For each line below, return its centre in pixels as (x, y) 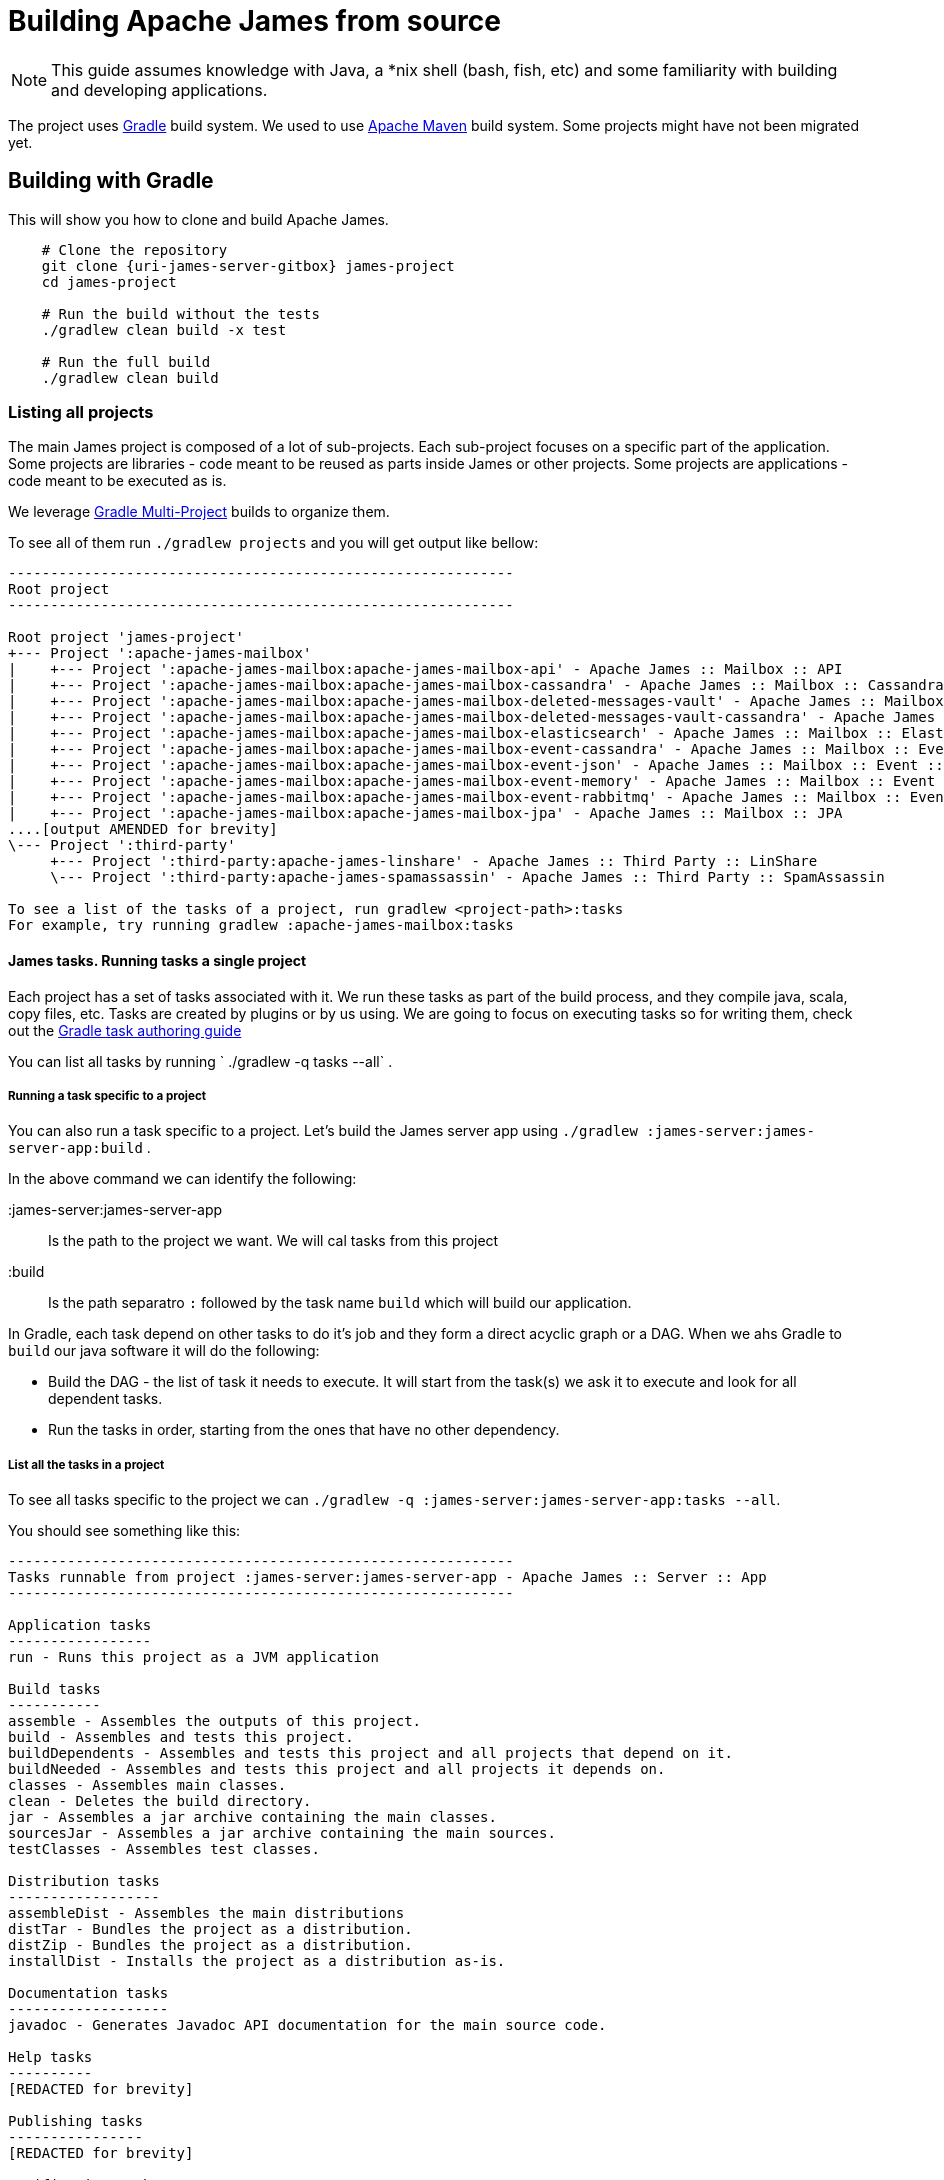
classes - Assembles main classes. (147, 1785)
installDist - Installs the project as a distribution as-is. (257, 1961)
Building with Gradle (111, 181)
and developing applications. (159, 89)
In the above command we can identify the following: (182, 1179)
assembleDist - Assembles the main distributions (206, 1913)
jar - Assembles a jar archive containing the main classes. (252, 1817)
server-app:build (75, 1148)
